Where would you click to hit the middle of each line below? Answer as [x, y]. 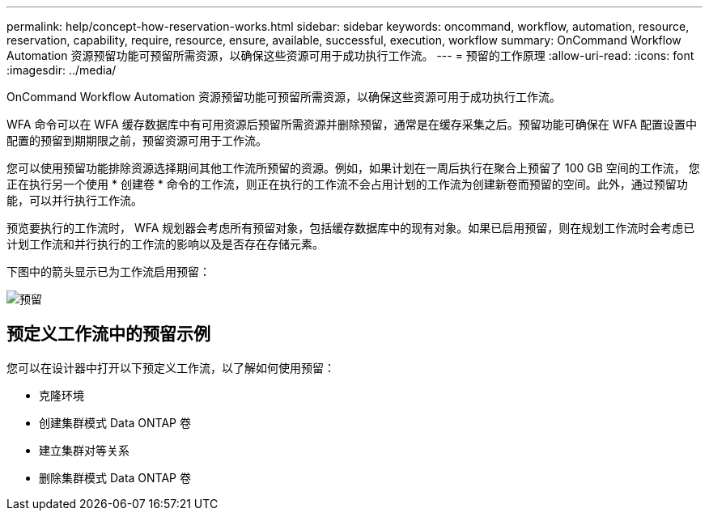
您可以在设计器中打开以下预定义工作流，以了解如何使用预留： [171, 367]
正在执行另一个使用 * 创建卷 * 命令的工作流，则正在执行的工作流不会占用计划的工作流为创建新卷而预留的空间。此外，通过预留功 [347, 184]
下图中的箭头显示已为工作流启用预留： [108, 271]
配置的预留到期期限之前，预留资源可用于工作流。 [137, 140]
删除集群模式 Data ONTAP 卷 [115, 477]
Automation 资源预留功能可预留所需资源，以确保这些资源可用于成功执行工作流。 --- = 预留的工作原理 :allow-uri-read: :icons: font [350, 55]
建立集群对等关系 [84, 450]
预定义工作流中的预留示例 [108, 334]
